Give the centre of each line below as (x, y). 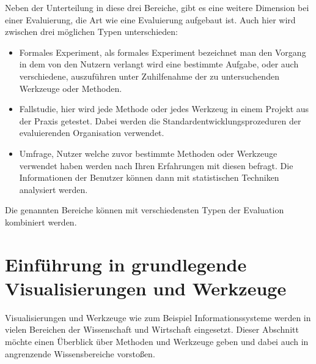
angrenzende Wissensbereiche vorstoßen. (80, 353)
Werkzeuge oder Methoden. (71, 88)
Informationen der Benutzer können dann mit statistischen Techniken (149, 177)
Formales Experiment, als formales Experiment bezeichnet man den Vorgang (163, 52)
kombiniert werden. (41, 222)
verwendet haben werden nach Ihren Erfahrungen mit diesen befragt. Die (156, 165)
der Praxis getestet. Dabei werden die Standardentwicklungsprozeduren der (160, 120)
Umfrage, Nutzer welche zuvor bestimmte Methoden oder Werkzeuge (148, 153)
